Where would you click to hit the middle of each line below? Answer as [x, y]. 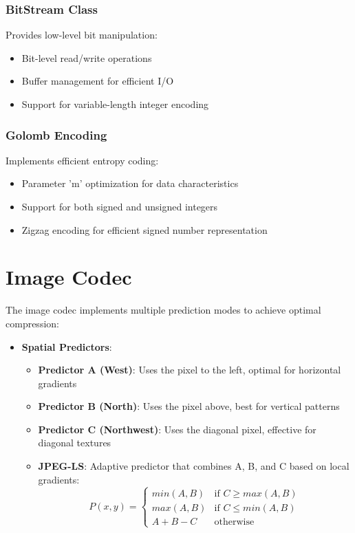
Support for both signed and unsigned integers [120, 206]
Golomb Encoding [56, 134]
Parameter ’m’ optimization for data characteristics [130, 183]
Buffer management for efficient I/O [98, 81]
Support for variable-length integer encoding [115, 104]
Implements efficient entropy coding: [82, 160]
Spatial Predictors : [67, 346]
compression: [32, 323]
